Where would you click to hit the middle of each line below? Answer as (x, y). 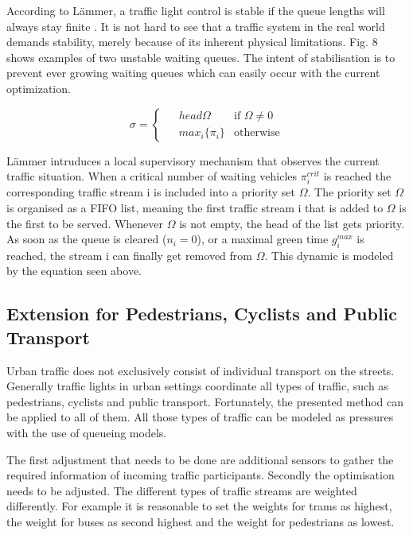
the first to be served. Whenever (85, 223)
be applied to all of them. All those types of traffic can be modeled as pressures (200, 417)
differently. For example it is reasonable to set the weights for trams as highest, (199, 506)
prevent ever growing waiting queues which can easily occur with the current (193, 73)
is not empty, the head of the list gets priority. (292, 223)
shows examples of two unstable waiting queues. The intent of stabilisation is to (201, 57)
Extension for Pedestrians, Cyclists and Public (202, 314)
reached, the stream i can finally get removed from (129, 255)
